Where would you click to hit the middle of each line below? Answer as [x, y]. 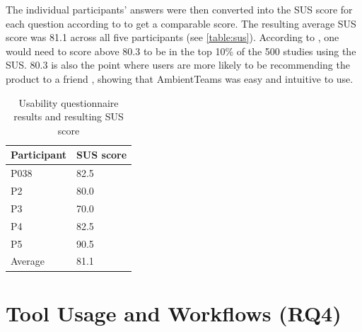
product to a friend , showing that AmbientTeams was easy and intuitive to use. [180, 78]
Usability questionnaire [69, 102]
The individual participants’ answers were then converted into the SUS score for [179, 9]
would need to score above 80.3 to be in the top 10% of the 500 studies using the [181, 51]
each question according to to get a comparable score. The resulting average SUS [181, 23]
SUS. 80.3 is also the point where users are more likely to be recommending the [178, 65]
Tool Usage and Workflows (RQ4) [174, 313]
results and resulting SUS [69, 116]
